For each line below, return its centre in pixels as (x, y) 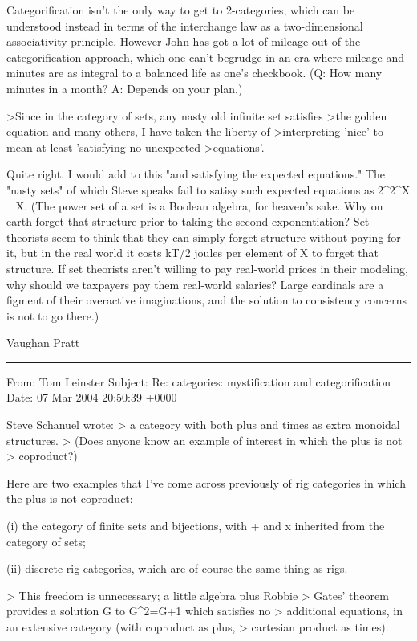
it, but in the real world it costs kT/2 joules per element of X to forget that (192, 253)
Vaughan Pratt (43, 343)
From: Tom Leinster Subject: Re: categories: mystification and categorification (198, 381)
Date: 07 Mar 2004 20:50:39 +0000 (92, 397)
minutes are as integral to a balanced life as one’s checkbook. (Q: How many (194, 73)
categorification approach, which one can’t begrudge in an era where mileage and (206, 57)
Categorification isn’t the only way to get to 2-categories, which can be (181, 10)
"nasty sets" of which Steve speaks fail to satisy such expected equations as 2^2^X (208, 189)
